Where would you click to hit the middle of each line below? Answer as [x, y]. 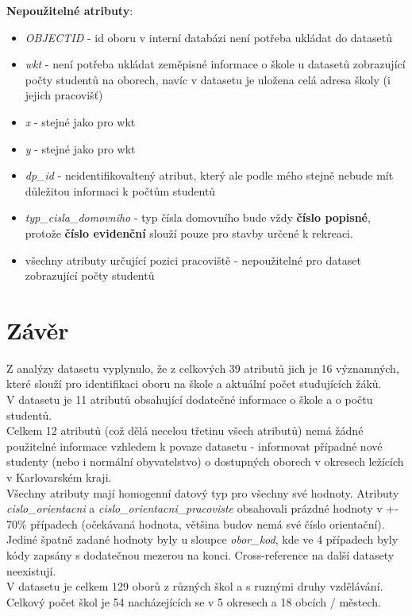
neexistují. [31, 570]
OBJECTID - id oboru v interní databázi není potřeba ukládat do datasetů [209, 37]
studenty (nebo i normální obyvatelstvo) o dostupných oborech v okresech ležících [205, 461]
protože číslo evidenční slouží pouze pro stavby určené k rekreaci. [189, 232]
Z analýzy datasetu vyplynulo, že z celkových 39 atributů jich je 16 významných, [203, 368]
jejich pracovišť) [64, 95]
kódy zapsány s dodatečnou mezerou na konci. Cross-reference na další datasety [200, 554]
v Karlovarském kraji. [59, 477]
